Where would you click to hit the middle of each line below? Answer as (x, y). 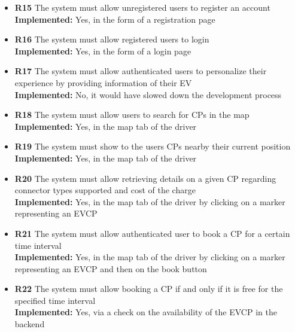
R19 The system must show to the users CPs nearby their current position (153, 146)
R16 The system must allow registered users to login (112, 39)
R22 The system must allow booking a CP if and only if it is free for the (149, 289)
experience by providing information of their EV (103, 82)
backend (30, 324)
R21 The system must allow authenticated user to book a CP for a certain (152, 233)
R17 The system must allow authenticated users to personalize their (141, 71)
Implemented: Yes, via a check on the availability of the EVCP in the (146, 312)
